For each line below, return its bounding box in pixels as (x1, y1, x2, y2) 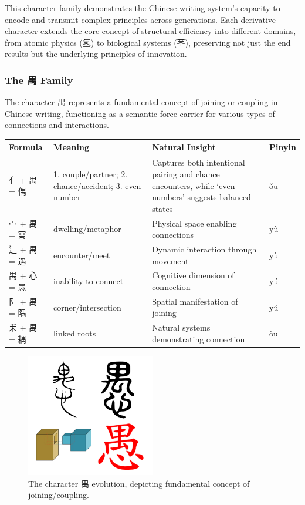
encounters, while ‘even (152, 179, 235, 191)
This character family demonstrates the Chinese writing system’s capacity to (5, 2, 280, 14)
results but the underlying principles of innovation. (5, 48, 187, 60)
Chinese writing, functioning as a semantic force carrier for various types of (5, 107, 275, 119)
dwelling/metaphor (53, 223, 121, 235)
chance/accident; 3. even (53, 179, 141, 191)
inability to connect (53, 275, 124, 287)
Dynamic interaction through (152, 243, 257, 255)
